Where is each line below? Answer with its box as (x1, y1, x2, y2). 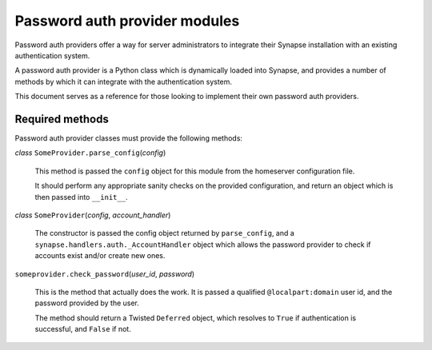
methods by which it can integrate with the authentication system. (14, 77, 232, 86)
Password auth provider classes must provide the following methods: (14, 133, 243, 143)
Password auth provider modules (14, 12, 240, 30)
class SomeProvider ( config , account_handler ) (14, 210, 171, 220)
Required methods (14, 112, 110, 125)
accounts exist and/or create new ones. (34, 251, 166, 261)
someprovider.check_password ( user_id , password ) (14, 268, 195, 279)
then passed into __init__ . (34, 192, 128, 201)
